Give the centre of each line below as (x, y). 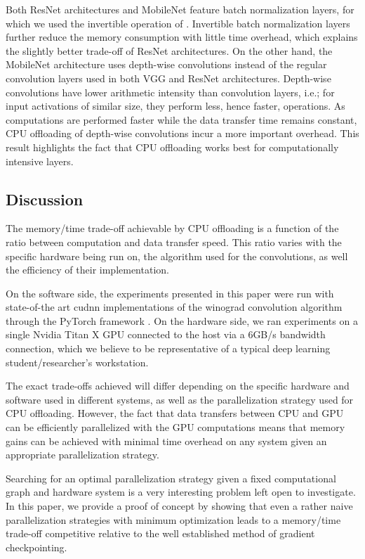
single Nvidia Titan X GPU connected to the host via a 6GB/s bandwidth (166, 334)
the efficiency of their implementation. (87, 270)
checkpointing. (36, 547)
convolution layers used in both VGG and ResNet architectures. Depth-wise (168, 78)
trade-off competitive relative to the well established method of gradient (160, 533)
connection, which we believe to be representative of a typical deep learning (168, 348)
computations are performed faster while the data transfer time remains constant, (181, 119)
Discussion (45, 199)
